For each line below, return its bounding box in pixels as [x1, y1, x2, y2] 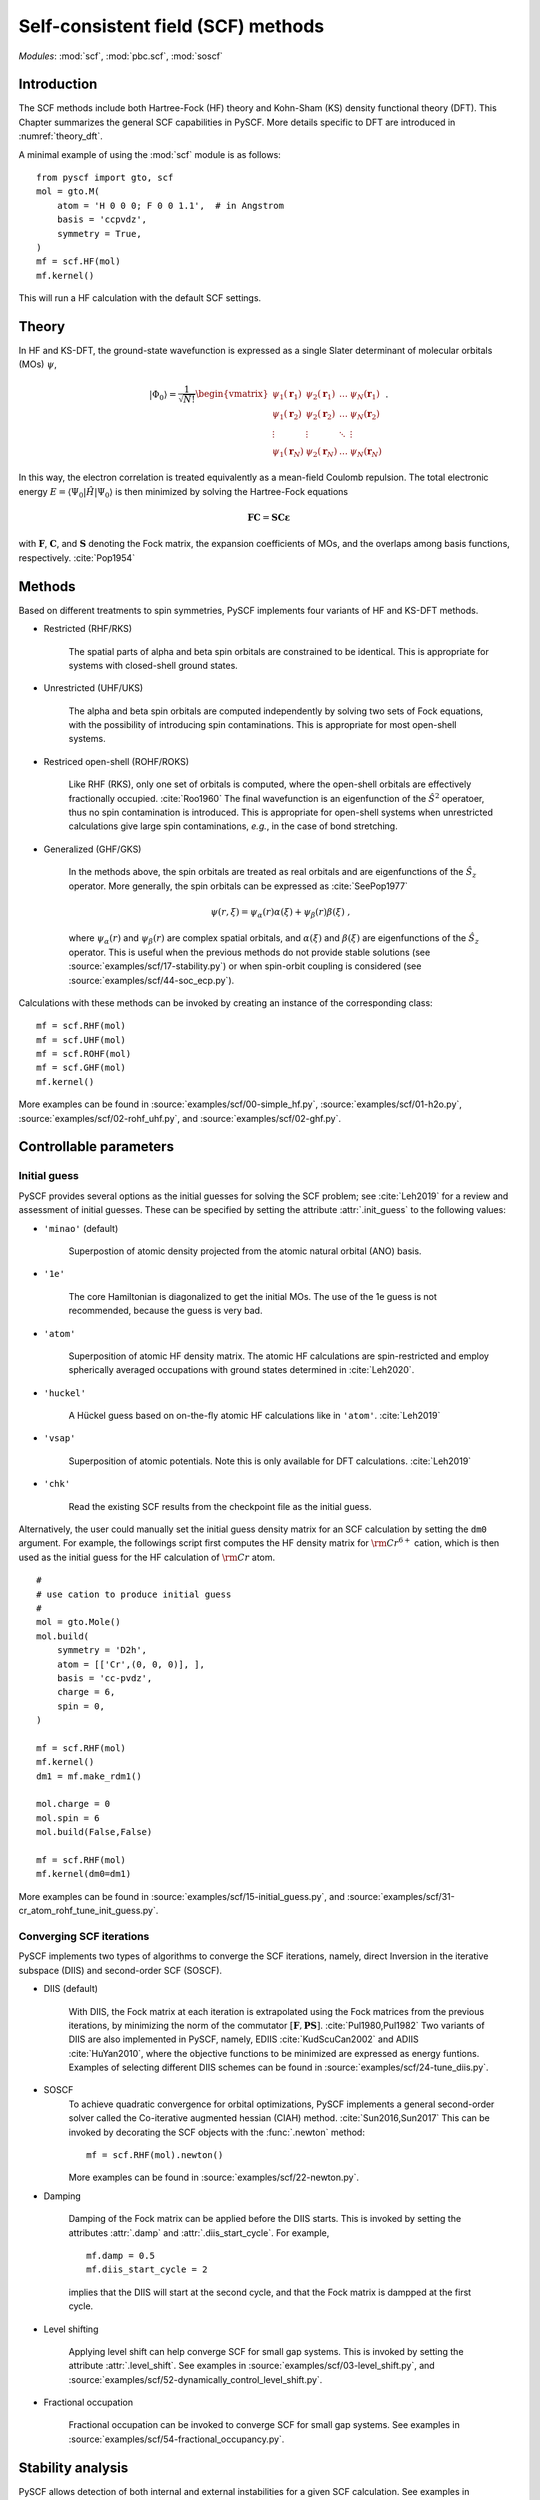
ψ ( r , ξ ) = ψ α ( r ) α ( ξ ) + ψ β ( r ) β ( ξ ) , [210, 906, 351, 920]
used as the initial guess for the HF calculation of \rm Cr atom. [18, 1551, 276, 1563]
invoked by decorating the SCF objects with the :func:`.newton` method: [68, 2126, 365, 2138]
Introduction [18, 76, 98, 93]
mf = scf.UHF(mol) [36, 1034, 127, 1045]
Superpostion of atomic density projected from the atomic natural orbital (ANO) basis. [68, 1245, 422, 1257]
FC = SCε [246, 512, 291, 524]
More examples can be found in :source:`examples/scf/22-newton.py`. [68, 2171, 360, 2184]
